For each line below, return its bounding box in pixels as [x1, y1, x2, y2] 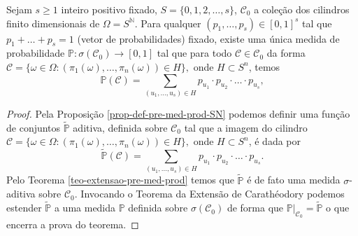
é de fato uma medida [247, 172, 341, 187]
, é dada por [248, 134, 301, 148]
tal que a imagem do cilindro [184, 120, 308, 134]
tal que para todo [157, 46, 232, 60]
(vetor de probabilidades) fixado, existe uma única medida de [77, 31, 340, 46]
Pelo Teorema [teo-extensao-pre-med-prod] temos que [6, 172, 234, 187]
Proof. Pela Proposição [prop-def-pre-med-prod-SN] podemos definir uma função [6, 106, 350, 120]
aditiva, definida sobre [73, 120, 168, 134]
